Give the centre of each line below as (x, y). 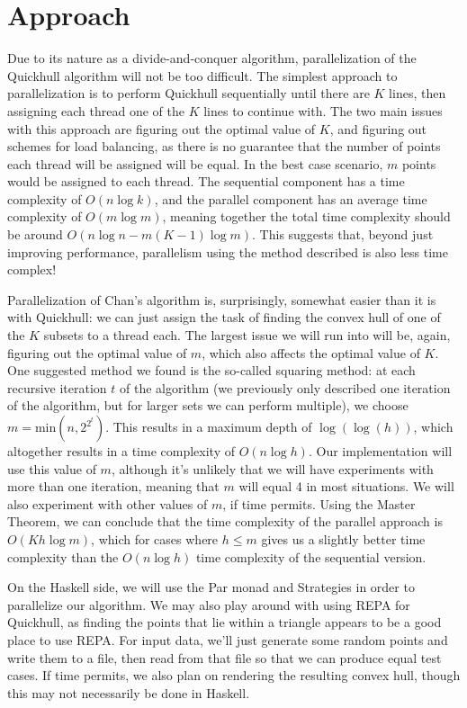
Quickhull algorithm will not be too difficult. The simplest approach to (202, 75)
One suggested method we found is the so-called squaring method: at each (211, 370)
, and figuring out (378, 128)
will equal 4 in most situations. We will (346, 486)
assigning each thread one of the (96, 110)
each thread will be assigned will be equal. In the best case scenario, (195, 163)
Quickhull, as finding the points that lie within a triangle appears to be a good (225, 622)
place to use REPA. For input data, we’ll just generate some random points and (228, 639)
